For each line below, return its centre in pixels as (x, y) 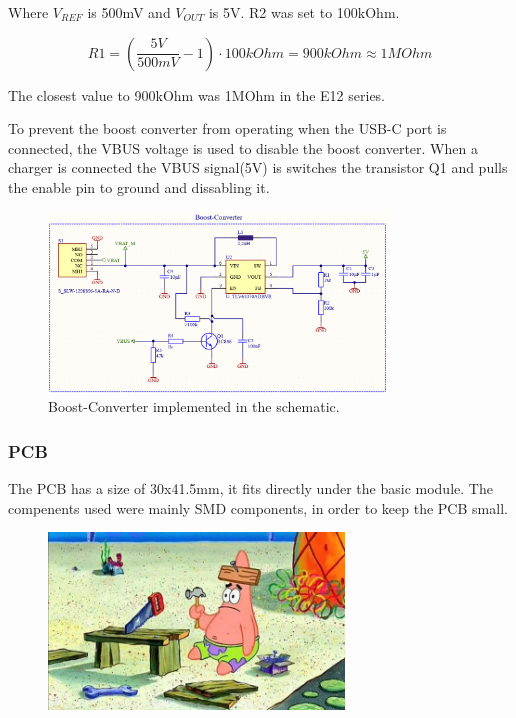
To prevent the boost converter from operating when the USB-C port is (227, 128)
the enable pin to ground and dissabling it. (139, 186)
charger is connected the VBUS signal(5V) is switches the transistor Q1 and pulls (258, 167)
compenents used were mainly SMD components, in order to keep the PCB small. (258, 507)
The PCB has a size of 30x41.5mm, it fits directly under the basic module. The (250, 488)
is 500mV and (129, 12)
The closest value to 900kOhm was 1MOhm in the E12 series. (197, 94)
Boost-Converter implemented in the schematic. (194, 406)
